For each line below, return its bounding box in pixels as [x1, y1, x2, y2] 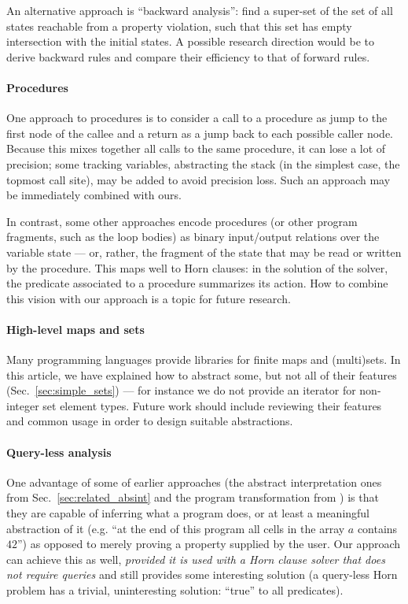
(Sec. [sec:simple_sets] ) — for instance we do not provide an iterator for [6, 382, 356, 398]
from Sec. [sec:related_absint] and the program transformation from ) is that [6, 489, 379, 506]
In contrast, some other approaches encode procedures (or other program [6, 213, 358, 229]
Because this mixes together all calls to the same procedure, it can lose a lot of [6, 140, 386, 157]
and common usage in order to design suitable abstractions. [6, 413, 293, 429]
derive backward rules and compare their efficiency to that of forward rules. [6, 48, 370, 65]
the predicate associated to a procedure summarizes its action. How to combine [6, 275, 388, 291]
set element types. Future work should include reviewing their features [42, 397, 382, 413]
